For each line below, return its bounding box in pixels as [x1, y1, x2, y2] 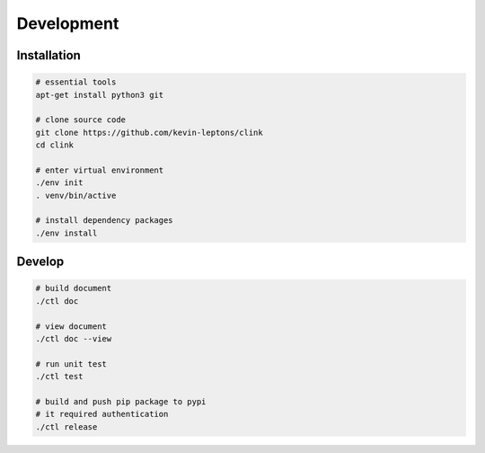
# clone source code [35, 115, 126, 125]
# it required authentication [35, 409, 169, 420]
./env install [35, 227, 98, 238]
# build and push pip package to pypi [35, 396, 207, 406]
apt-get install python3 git [35, 90, 164, 100]
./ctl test [35, 371, 84, 382]
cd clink [35, 140, 75, 150]
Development [16, 13, 119, 33]
